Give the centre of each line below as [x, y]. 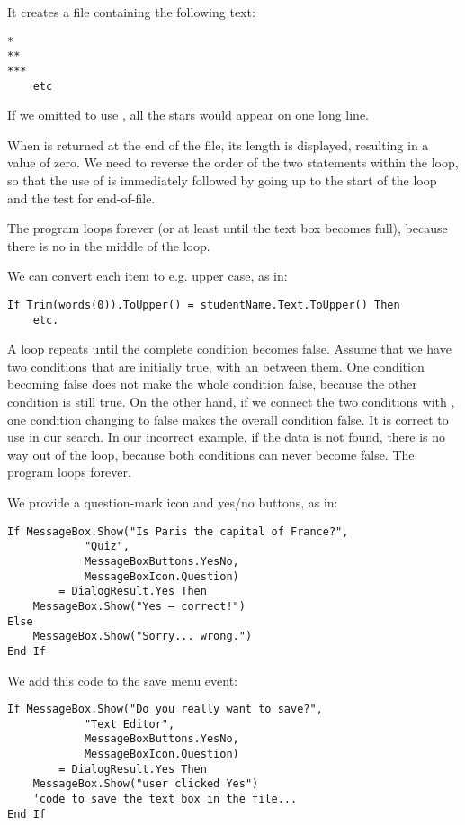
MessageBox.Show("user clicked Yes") [146, 784]
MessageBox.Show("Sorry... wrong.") [143, 637]
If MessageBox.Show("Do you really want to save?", [165, 709]
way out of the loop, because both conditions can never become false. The [211, 454]
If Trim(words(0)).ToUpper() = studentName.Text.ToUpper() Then [204, 305]
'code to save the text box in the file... [165, 799]
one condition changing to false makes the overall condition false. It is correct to [228, 419]
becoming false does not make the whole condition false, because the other [212, 384]
